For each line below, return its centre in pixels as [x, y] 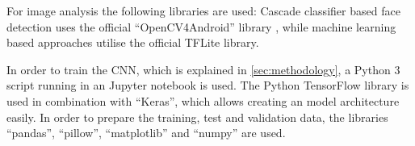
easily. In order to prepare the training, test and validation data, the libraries [197, 117]
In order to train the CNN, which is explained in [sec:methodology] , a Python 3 [203, 69]
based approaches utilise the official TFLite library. [133, 42]
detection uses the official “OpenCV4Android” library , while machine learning [201, 26]
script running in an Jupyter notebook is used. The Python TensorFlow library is [208, 85]
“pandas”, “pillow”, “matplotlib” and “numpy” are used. [146, 133]
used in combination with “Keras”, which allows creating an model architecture [203, 100]
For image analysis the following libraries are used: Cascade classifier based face [203, 10]
